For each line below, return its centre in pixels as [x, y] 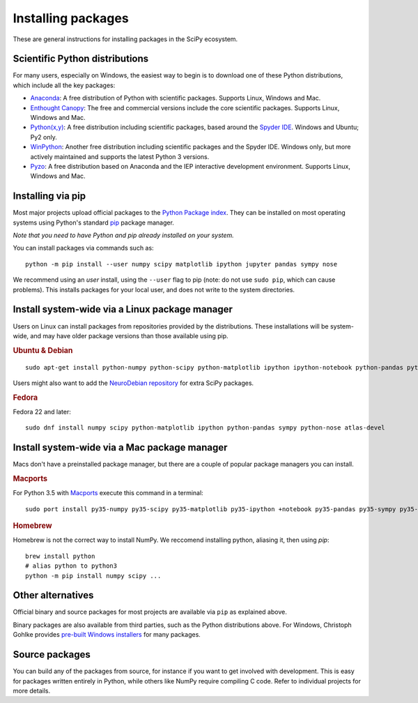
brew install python [60, 556]
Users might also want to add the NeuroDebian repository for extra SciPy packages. [133, 383]
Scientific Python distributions [81, 59]
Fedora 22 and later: [42, 412]
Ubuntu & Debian [43, 350]
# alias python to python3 [71, 566]
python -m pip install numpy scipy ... [93, 576]
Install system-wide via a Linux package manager [123, 309]
